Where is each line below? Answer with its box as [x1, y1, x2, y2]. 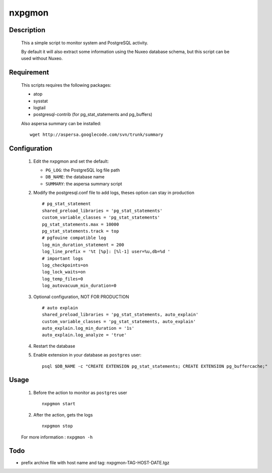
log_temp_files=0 [42, 276, 83, 282]
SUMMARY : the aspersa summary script [45, 181, 123, 187]
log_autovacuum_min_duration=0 [42, 283, 117, 288]
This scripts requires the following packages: [21, 82, 111, 88]
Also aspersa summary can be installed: [21, 120, 102, 126]
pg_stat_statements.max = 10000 [42, 222, 119, 227]
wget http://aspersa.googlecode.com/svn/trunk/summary [30, 132, 163, 137]
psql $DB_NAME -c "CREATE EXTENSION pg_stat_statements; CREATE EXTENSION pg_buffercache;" [42, 363, 268, 369]
